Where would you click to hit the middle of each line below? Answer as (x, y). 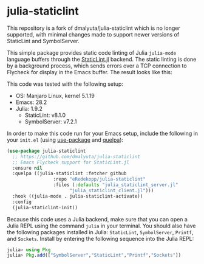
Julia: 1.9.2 (29, 108)
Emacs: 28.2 (31, 102)
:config (22, 202)
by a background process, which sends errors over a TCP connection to (97, 66)
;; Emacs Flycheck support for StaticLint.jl (71, 162)
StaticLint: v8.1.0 (45, 115)
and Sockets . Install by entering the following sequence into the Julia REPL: (100, 238)
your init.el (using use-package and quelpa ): (65, 140)
